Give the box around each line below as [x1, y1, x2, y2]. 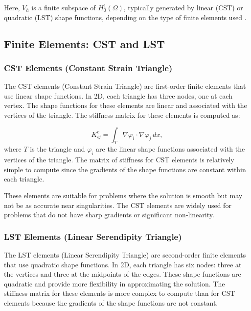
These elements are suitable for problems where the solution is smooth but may [4, 190, 243, 200]
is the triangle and [30, 144, 85, 154]
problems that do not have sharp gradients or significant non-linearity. [4, 209, 214, 220]
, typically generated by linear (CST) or [123, 2, 243, 12]
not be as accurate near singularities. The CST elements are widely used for [4, 200, 231, 210]
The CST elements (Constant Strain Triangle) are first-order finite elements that [4, 81, 246, 91]
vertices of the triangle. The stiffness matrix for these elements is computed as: [4, 109, 240, 120]
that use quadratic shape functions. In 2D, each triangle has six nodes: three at [4, 259, 242, 269]
